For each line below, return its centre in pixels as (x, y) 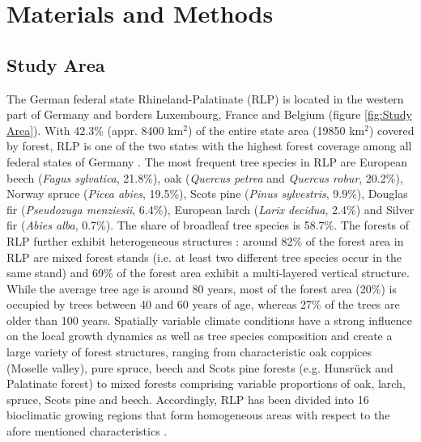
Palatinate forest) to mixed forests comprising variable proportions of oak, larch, (206, 383)
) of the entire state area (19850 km (276, 130)
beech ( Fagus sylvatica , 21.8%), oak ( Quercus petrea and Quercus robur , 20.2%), (205, 177)
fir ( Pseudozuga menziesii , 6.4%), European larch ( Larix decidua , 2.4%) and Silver (210, 209)
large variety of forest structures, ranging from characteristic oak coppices (189, 352)
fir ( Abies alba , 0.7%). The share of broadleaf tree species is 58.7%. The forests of (208, 225)
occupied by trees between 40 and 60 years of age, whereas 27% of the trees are (203, 304)
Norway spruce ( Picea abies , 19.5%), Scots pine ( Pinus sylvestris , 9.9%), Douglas (207, 194)
